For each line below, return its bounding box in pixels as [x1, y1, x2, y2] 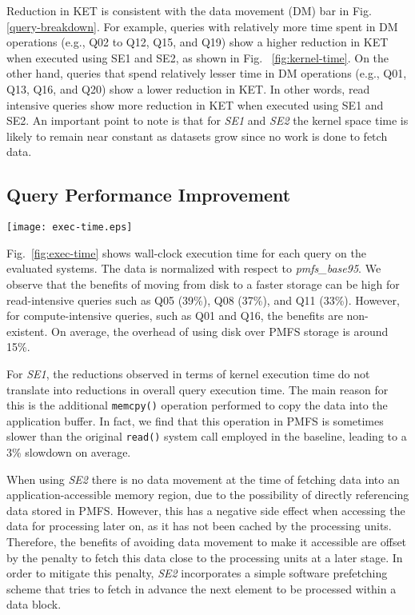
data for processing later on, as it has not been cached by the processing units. [6, 517, 392, 534]
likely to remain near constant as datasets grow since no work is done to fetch [6, 127, 388, 144]
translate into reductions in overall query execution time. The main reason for [6, 381, 389, 397]
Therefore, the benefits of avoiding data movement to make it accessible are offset [6, 533, 407, 550]
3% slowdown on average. [6, 444, 131, 461]
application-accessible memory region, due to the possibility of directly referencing [6, 486, 409, 503]
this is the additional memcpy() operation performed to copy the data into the [6, 397, 388, 413]
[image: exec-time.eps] [6, 222, 133, 234]
